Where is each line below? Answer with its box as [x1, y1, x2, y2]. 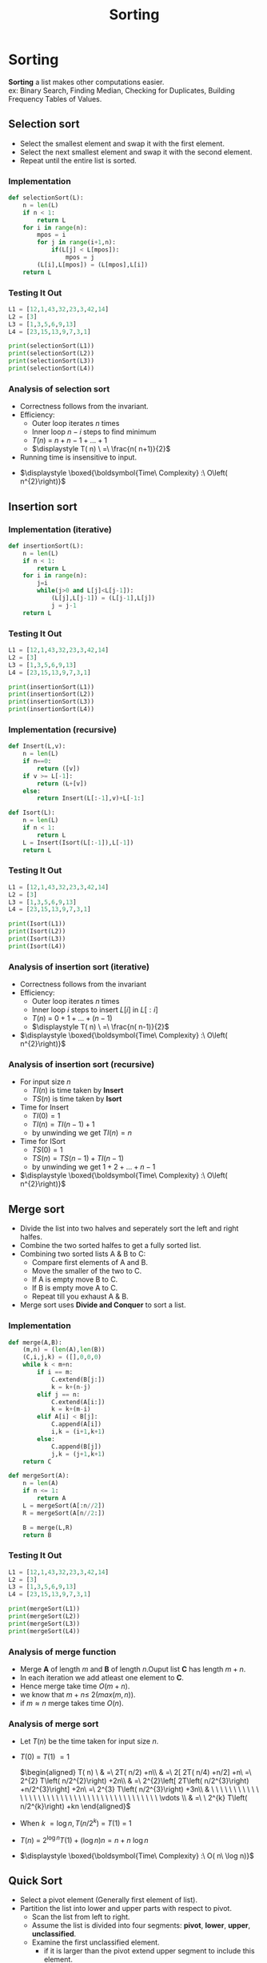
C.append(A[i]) [50, 1420, 102, 1428]
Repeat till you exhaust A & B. [31, 1291, 130, 1302]
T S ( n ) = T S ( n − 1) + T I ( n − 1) [31, 1154, 124, 1163]
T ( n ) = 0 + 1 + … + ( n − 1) [31, 1014, 114, 1023]
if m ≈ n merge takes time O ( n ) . [19, 1699, 124, 1708]
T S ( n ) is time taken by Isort [31, 1094, 122, 1104]
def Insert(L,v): [8, 742, 66, 750]
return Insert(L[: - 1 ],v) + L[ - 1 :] [37, 794, 145, 802]
